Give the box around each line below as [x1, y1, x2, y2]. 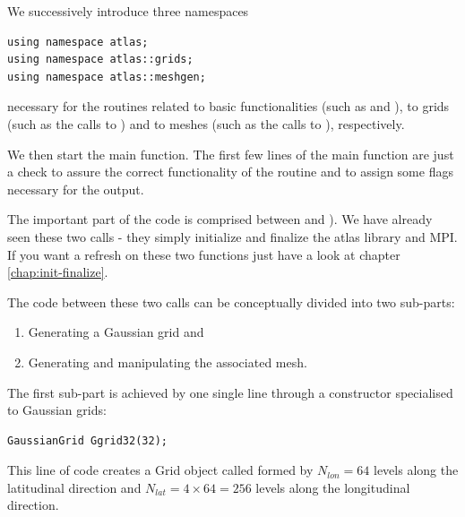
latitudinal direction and [7, 478, 142, 496]
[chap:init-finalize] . [7, 263, 108, 281]
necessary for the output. [7, 179, 144, 198]
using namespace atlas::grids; [7, 53, 194, 66]
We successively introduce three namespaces [7, 2, 249, 20]
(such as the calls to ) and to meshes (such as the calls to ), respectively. [7, 114, 405, 133]
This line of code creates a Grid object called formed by [7, 461, 314, 479]
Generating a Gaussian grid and [28, 323, 204, 341]
